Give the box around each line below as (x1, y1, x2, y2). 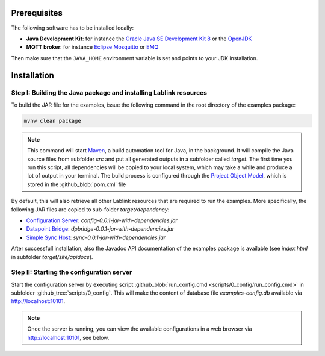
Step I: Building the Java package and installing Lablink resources (11, 89, 208, 97)
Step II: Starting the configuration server (11, 268, 132, 276)
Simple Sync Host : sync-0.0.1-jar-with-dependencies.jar (26, 234, 166, 241)
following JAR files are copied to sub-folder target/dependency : (11, 205, 170, 213)
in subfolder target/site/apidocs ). (11, 253, 93, 260)
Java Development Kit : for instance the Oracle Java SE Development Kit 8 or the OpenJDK (26, 35, 252, 42)
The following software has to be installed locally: (11, 24, 134, 31)
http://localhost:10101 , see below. (27, 334, 110, 341)
